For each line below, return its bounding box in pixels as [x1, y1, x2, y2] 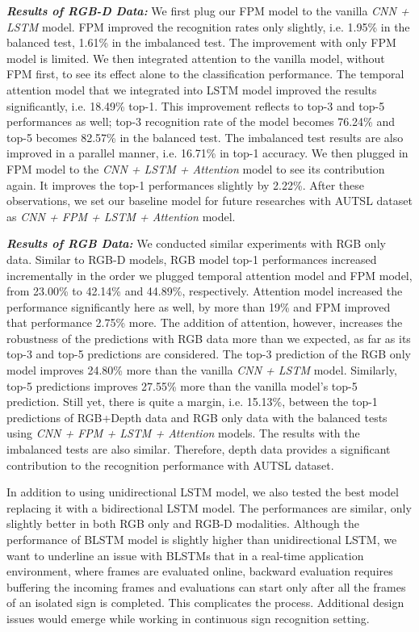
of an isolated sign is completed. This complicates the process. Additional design [6, 594, 404, 611]
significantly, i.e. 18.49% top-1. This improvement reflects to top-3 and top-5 [6, 97, 385, 114]
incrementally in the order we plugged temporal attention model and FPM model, [6, 266, 413, 283]
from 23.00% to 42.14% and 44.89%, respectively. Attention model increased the [6, 283, 403, 299]
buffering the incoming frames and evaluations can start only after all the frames [6, 578, 406, 595]
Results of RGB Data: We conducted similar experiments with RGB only [6, 235, 386, 252]
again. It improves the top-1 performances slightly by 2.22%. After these [6, 176, 365, 193]
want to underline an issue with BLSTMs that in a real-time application [6, 546, 364, 563]
